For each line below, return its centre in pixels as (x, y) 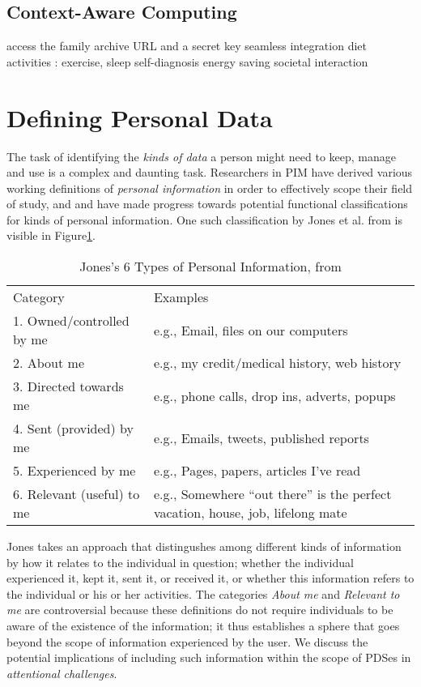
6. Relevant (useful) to (77, 494)
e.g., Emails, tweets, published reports (261, 437)
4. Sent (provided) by (73, 429)
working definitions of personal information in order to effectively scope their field (210, 188)
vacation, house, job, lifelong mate (250, 513)
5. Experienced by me (74, 471)
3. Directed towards (68, 386)
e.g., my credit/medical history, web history (277, 363)
